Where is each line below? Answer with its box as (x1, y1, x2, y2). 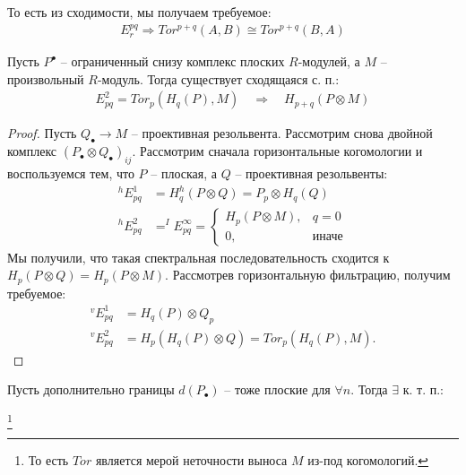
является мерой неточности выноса (95, 451, 288, 470)
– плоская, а (151, 163, 217, 182)
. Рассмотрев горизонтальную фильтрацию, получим (165, 265, 451, 284)
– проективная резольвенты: (235, 163, 388, 182)
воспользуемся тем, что (7, 163, 134, 182)
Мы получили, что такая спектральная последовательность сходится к (7, 247, 390, 266)
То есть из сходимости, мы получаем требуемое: (7, 3, 272, 21)
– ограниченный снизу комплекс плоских (60, 52, 285, 71)
